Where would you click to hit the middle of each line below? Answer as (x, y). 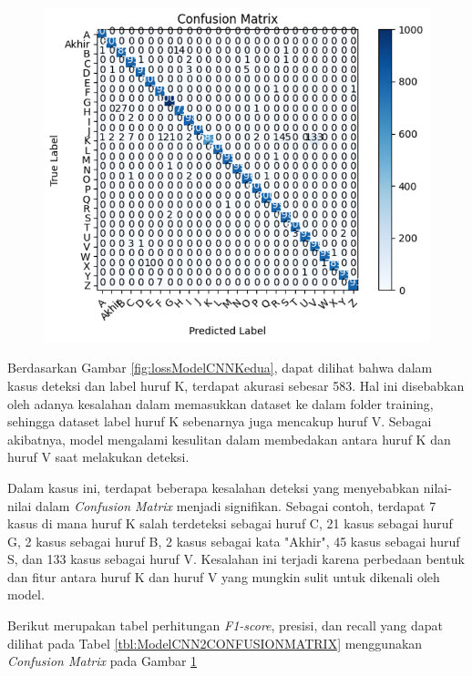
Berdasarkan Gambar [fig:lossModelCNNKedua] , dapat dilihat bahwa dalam (220, 368)
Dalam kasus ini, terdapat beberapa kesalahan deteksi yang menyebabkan (214, 487)
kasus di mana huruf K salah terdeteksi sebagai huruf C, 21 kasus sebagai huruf (230, 523)
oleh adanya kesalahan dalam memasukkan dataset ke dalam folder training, (221, 403)
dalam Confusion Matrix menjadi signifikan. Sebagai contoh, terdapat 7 (236, 505)
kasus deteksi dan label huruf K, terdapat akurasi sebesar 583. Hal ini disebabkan (236, 385)
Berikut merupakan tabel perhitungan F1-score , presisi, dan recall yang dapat (226, 625)
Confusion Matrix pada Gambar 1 (103, 661)
